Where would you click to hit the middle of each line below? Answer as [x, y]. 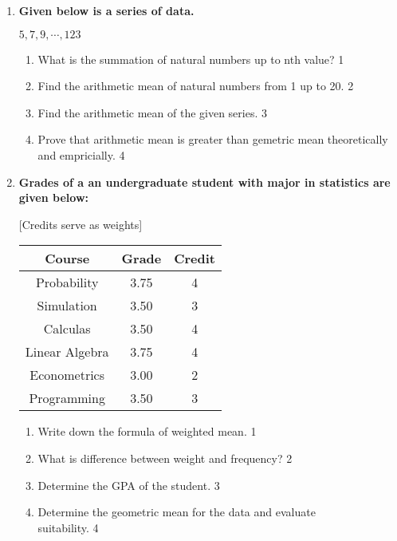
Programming [67, 398]
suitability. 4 [68, 527]
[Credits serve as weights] [81, 224]
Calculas [67, 329]
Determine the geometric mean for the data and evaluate [177, 512]
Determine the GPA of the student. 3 [129, 485]
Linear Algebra [67, 352]
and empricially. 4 [81, 154]
